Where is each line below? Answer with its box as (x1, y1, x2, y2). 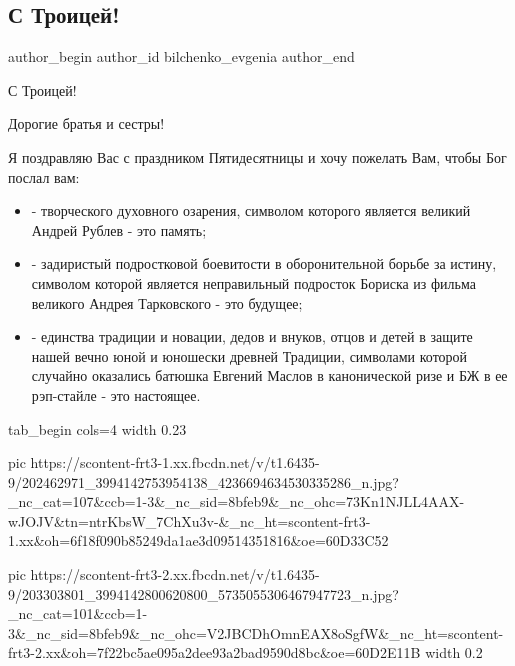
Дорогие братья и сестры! (8, 113, 165, 134)
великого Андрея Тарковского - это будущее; (31, 292, 303, 313)
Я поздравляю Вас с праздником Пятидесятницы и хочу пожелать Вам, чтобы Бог (8, 146, 507, 167)
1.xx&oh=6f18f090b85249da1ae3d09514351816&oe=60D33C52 (8, 530, 389, 551)
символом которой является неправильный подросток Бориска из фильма (31, 272, 476, 293)
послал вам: (8, 166, 80, 187)
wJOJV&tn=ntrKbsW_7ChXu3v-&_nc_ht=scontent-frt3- (8, 510, 371, 531)
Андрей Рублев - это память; (31, 219, 207, 240)
